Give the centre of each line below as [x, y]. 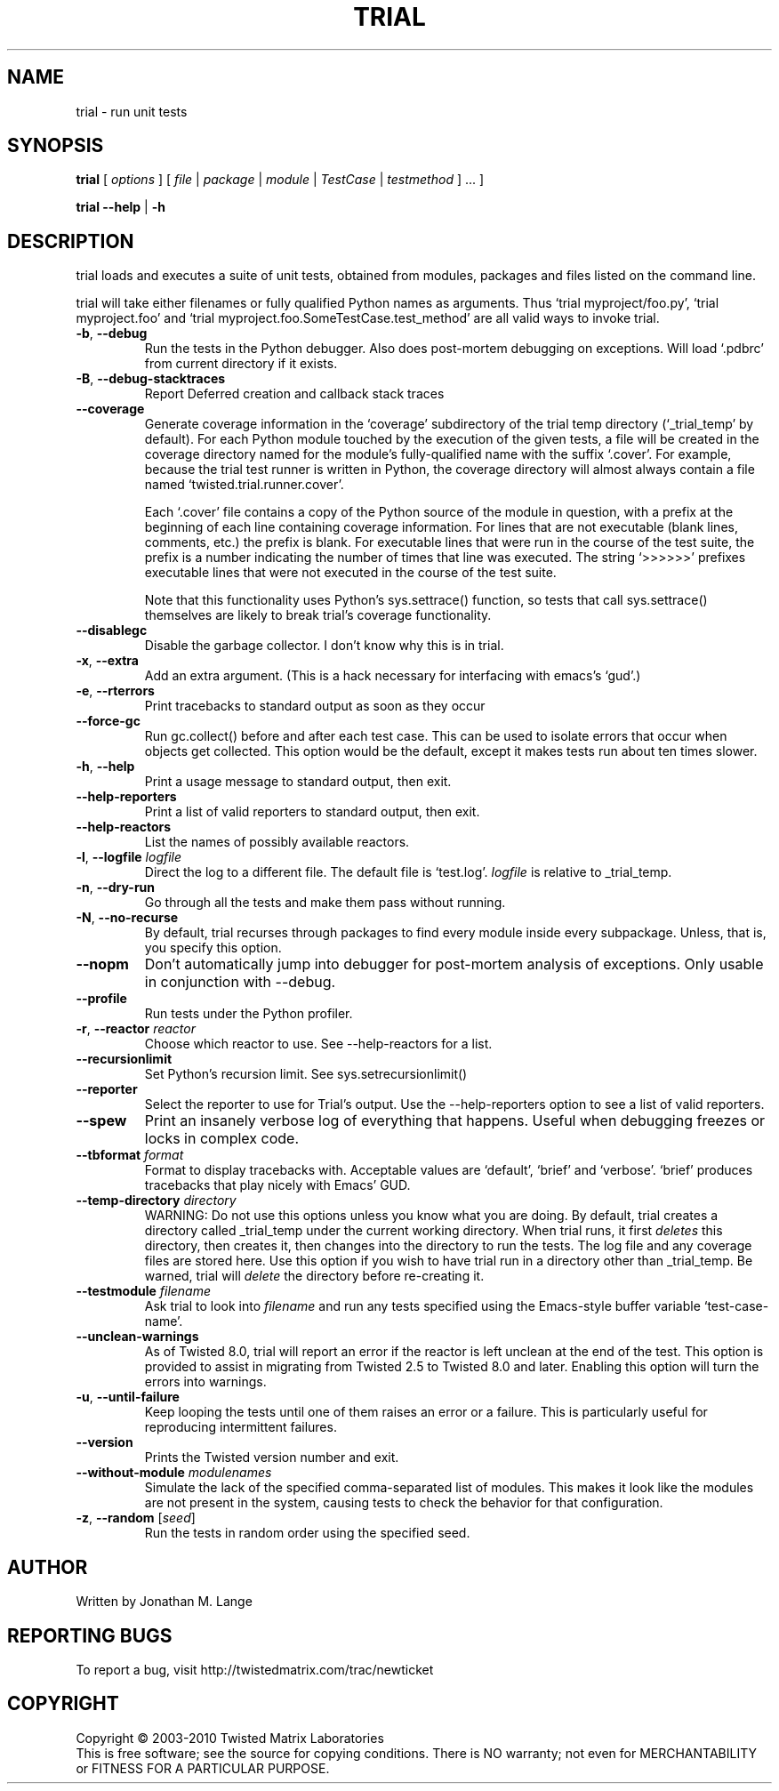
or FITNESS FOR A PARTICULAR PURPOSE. [203, 1768]
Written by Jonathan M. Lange [164, 1602]
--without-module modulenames [174, 1473]
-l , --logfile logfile [129, 857]
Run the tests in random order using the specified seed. [307, 1533]
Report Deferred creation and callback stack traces [294, 394]
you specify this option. [213, 948]
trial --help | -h [120, 207]
